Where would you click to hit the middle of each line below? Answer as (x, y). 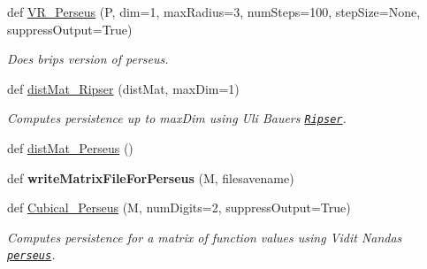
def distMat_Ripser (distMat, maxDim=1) (123, 88)
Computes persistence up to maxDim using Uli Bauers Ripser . (177, 118)
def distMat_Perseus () (70, 148)
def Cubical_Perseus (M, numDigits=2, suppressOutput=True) (179, 208)
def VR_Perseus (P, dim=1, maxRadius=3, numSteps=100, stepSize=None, (214, 12)
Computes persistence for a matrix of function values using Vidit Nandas (205, 237)
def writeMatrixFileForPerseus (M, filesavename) (151, 177)
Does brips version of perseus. (88, 59)
